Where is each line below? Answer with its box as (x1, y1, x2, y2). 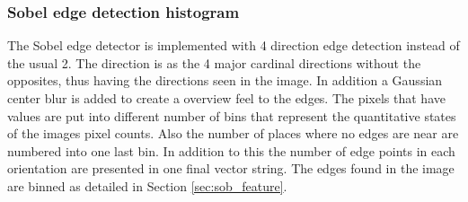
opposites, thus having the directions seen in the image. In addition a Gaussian (7, 71, 443, 90)
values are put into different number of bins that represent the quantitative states (7, 106, 456, 125)
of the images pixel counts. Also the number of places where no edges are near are (7, 124, 459, 143)
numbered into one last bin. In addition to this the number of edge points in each (7, 141, 455, 160)
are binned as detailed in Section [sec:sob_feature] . (7, 176, 287, 195)
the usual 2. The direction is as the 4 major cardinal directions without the (7, 53, 421, 72)
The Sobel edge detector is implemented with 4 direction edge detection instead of (7, 36, 460, 55)
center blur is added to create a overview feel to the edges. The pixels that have (7, 89, 446, 107)
